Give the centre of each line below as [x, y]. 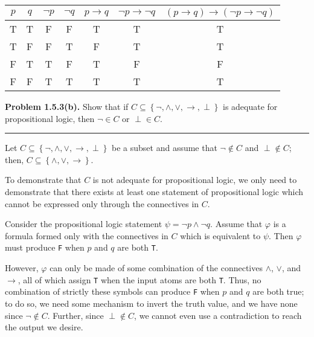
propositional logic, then [50, 118]
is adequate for [250, 106]
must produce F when [45, 247]
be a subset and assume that [165, 148]
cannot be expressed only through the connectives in [102, 203]
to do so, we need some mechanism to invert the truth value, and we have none [151, 303]
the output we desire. [44, 327]
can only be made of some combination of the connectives [156, 268]
